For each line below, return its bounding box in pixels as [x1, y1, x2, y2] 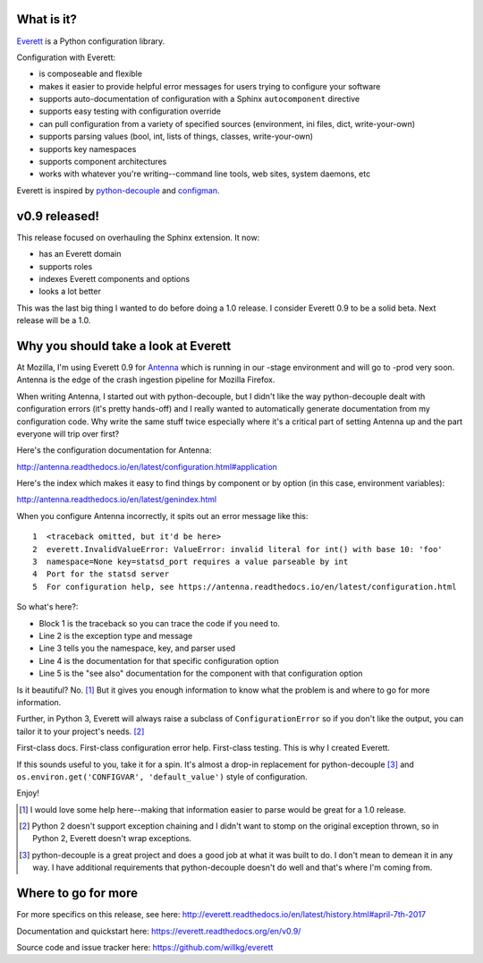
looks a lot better [38, 286, 102, 297]
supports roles [38, 260, 93, 272]
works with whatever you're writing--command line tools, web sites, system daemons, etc [38, 168, 371, 179]
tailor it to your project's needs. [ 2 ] [16, 726, 145, 737]
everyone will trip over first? [16, 428, 120, 439]
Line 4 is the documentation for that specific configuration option [38, 655, 279, 666]
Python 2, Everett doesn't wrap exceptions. [32, 833, 192, 844]
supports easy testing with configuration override [38, 106, 221, 116]
